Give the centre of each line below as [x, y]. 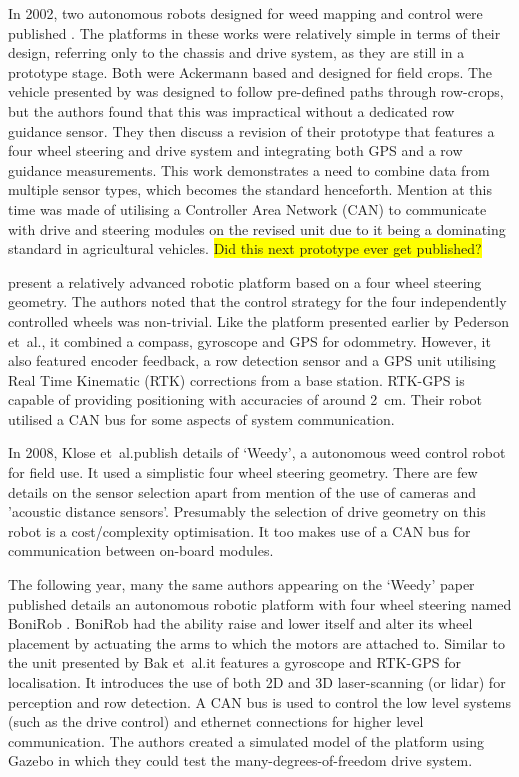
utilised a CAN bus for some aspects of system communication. [201, 418]
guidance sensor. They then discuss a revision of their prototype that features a [251, 130]
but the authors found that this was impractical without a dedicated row [231, 110]
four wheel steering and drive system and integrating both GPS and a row [235, 150]
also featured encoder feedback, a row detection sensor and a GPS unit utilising [252, 360]
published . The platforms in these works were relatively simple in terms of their [254, 32]
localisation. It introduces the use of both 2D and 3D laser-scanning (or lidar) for [257, 682]
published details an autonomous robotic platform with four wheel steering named [260, 603]
